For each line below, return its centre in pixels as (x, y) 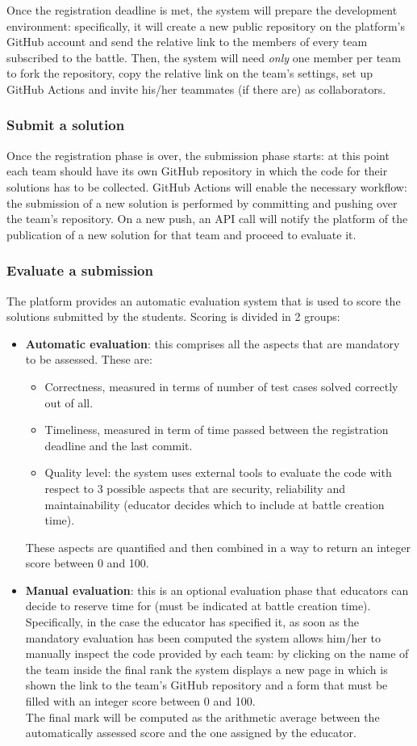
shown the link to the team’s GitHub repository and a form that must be (206, 685)
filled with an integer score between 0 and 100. (140, 701)
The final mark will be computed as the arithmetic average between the (202, 716)
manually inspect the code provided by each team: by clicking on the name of (217, 653)
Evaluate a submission (80, 270)
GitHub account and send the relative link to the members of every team (187, 42)
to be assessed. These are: (89, 359)
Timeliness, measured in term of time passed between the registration (217, 430)
